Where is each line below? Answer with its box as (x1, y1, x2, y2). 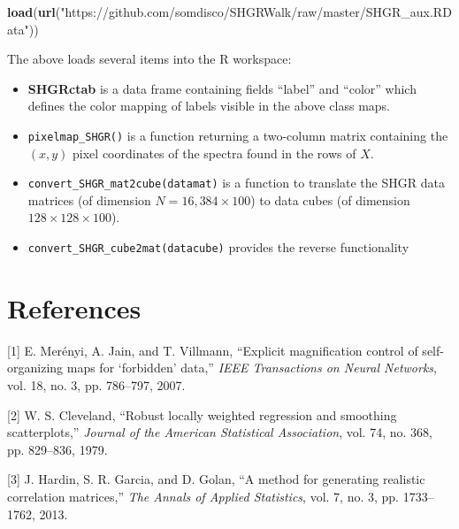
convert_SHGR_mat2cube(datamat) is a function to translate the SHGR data (27, 173, 445, 192)
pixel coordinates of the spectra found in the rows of (73, 143, 356, 162)
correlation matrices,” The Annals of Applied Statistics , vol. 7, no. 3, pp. (7, 487, 399, 505)
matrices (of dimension (27, 190, 151, 209)
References (7, 289, 142, 326)
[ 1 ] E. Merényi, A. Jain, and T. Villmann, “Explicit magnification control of (7, 341, 418, 359)
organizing (7, 358, 64, 377)
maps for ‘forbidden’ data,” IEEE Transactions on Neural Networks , (66, 358, 437, 377)
